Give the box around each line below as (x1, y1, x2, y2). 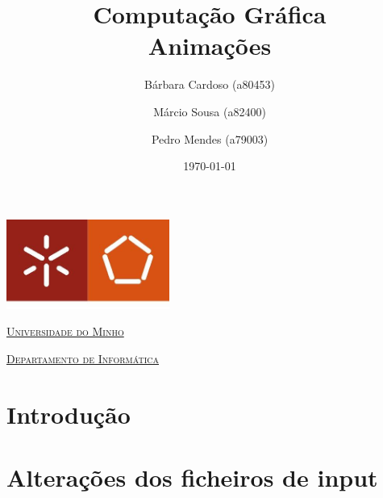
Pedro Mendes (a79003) (151, 130, 269, 147)
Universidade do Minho (6, 323, 124, 340)
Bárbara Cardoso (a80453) (144, 76, 275, 93)
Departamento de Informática (6, 349, 159, 366)
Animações (148, 29, 272, 62)
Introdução (6, 397, 131, 430)
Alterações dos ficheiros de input (6, 460, 378, 493)
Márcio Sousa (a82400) (153, 103, 266, 119)
